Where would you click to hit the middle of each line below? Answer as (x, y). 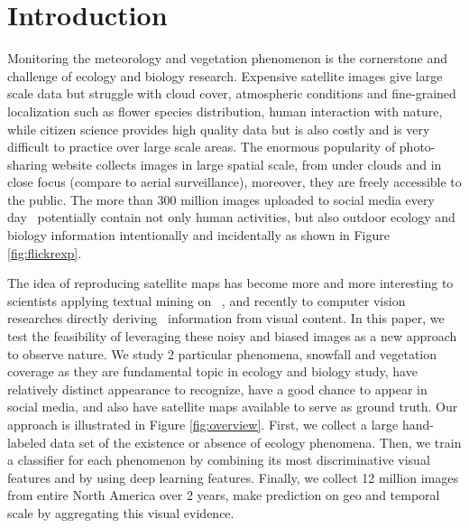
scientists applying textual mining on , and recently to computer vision (207, 300)
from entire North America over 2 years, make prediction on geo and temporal (224, 495)
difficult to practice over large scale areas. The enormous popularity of (202, 147)
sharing (28, 164)
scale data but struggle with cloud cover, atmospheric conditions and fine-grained (232, 93)
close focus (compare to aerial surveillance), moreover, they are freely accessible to (234, 182)
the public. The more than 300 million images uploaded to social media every (221, 199)
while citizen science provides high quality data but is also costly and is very (219, 129)
